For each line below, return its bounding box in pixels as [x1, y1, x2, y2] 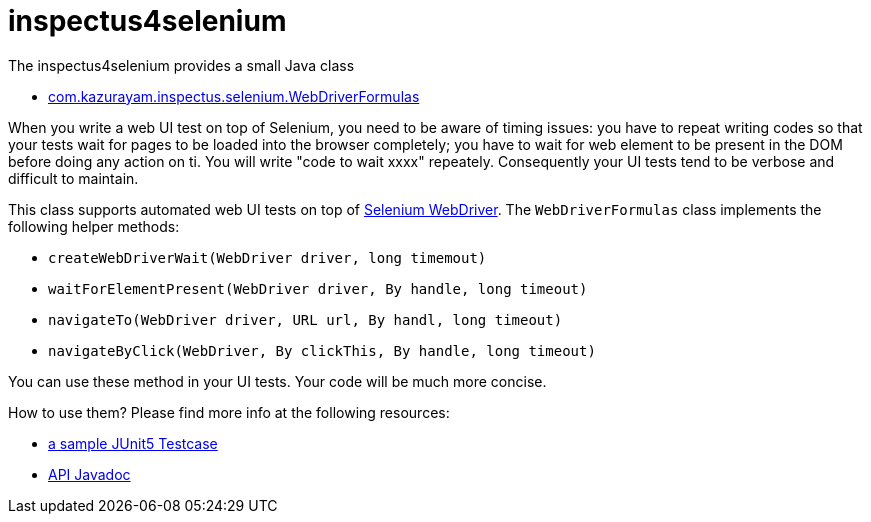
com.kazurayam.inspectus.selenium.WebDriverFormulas [48, 87, 420, 105]
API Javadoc [48, 465, 131, 483]
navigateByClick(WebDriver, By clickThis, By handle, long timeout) [48, 342, 596, 359]
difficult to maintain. [8, 169, 139, 187]
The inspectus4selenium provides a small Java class [8, 56, 355, 74]
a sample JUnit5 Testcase [48, 434, 218, 452]
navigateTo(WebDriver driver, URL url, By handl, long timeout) [48, 311, 563, 328]
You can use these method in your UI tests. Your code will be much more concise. [8, 372, 547, 390]
